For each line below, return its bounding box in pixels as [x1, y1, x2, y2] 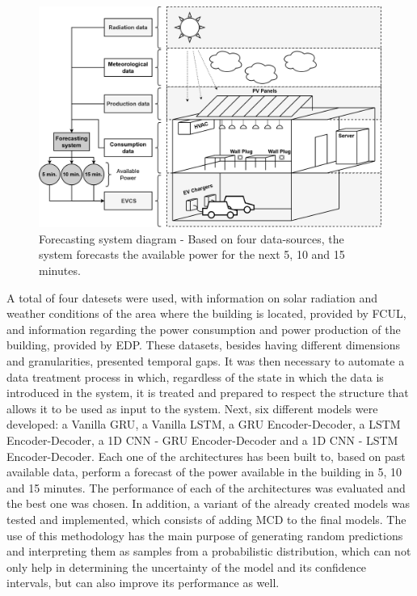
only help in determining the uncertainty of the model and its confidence [6, 558, 367, 575]
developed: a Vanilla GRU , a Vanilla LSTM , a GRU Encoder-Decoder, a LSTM [6, 416, 401, 433]
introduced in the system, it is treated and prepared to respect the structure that [6, 384, 409, 401]
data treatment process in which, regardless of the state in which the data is [6, 368, 384, 385]
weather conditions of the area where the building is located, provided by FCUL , [6, 305, 406, 322]
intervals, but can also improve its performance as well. [6, 574, 280, 591]
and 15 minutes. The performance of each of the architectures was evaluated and [6, 479, 406, 496]
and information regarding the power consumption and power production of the [6, 320, 401, 337]
